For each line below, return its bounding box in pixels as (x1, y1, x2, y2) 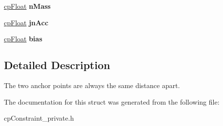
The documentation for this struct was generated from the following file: (4, 96, 220, 107)
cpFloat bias (4, 34, 42, 44)
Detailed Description (4, 57, 111, 72)
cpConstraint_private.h (4, 113, 74, 123)
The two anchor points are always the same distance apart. (4, 80, 180, 90)
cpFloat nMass (4, 1, 51, 11)
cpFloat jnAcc (4, 17, 49, 27)
